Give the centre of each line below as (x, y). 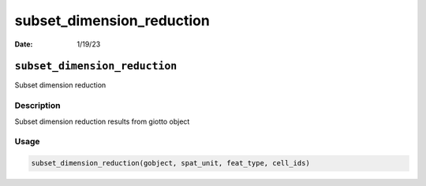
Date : (24, 44)
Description (37, 106)
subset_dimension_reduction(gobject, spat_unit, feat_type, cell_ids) (171, 163)
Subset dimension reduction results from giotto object (102, 121)
